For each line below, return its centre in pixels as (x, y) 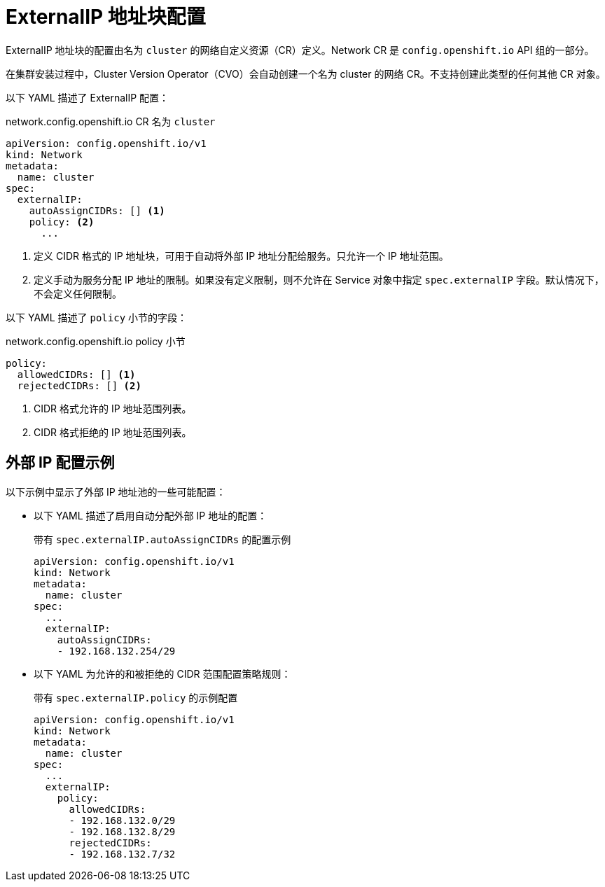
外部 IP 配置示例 (60, 463)
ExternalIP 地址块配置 (106, 17)
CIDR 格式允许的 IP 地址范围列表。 (113, 408)
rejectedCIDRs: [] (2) (79, 385)
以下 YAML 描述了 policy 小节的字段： (97, 317)
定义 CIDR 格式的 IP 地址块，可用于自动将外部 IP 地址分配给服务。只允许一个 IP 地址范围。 (241, 256)
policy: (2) (62, 222)
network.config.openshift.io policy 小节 (96, 341)
